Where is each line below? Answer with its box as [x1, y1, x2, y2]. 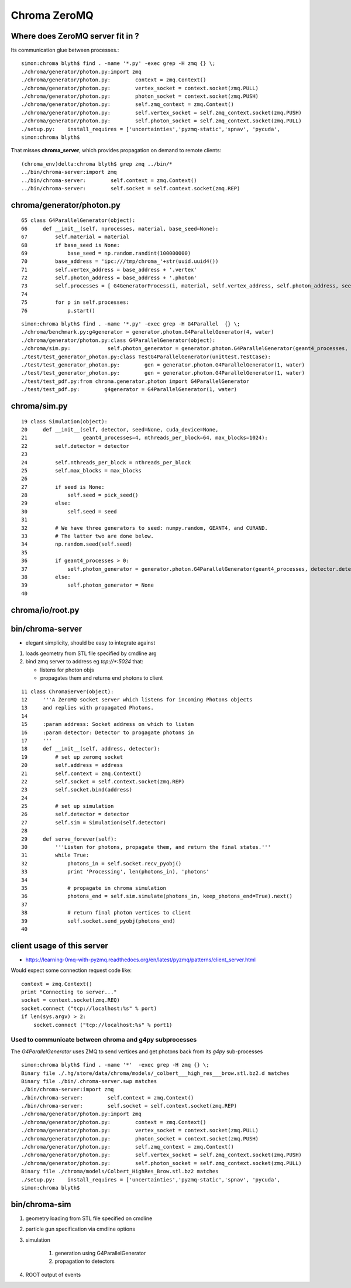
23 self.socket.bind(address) [21, 786, 133, 793]
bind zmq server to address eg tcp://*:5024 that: [25, 658, 143, 665]
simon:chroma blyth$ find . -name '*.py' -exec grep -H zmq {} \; [21, 60, 216, 67]
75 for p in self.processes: [21, 299, 130, 306]
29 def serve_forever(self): [21, 835, 117, 842]
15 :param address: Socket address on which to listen [21, 721, 194, 728]
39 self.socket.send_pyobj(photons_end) [21, 917, 175, 924]
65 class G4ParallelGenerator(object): [21, 217, 136, 224]
